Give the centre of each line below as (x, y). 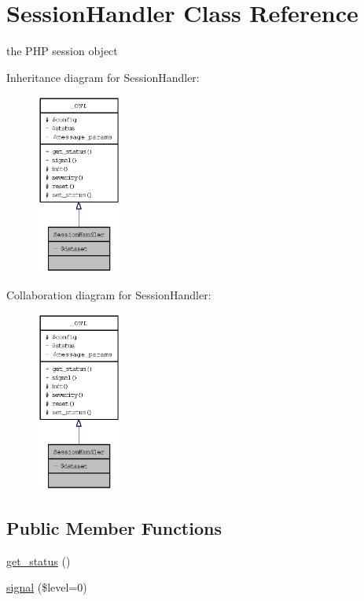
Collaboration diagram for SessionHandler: (109, 294)
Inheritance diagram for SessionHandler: (103, 77)
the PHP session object (62, 51)
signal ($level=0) (47, 587)
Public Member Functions (114, 527)
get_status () (39, 560)
